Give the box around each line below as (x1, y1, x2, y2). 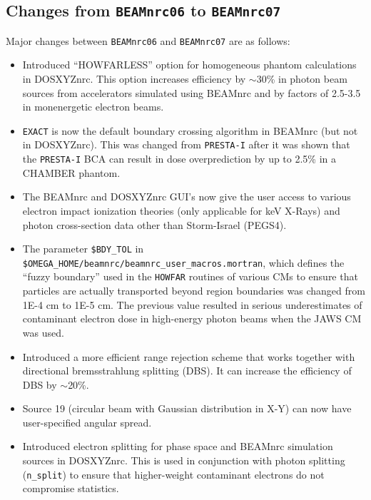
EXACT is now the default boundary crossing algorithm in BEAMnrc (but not (22, 123, 358, 138)
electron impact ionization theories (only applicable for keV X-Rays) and (22, 203, 340, 218)
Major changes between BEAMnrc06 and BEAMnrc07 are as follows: (6, 33, 290, 48)
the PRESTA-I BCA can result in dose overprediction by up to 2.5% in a (22, 151, 337, 166)
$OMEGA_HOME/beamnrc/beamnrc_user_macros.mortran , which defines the (22, 255, 345, 270)
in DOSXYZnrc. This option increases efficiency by (22, 71, 246, 86)
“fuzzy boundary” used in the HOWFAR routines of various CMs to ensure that (22, 269, 358, 284)
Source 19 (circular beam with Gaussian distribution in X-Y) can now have (22, 401, 352, 416)
